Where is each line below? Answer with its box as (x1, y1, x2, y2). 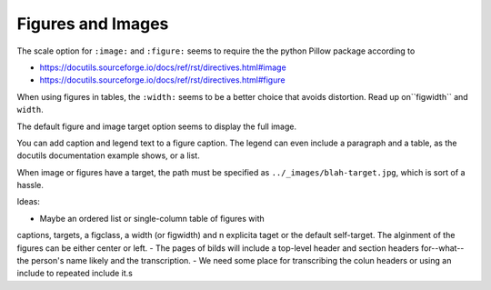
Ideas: (16, 196, 40, 207)
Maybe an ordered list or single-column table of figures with (39, 213, 266, 224)
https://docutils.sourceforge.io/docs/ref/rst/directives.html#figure (39, 75, 286, 85)
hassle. (16, 180, 45, 191)
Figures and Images (16, 14, 169, 34)
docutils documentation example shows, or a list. (16, 150, 200, 161)
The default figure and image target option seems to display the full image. (16, 121, 297, 132)
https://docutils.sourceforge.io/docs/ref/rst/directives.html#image (39, 62, 286, 73)
